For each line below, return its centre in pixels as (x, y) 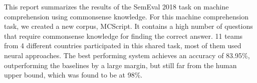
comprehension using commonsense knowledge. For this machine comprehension (126, 16)
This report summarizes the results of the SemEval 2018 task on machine (116, 6)
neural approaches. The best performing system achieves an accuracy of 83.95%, (127, 55)
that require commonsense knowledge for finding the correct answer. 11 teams (123, 36)
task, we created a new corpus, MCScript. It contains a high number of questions (128, 26)
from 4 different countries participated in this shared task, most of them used (123, 45)
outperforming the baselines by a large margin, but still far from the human (120, 65)
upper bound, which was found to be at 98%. (73, 75)
